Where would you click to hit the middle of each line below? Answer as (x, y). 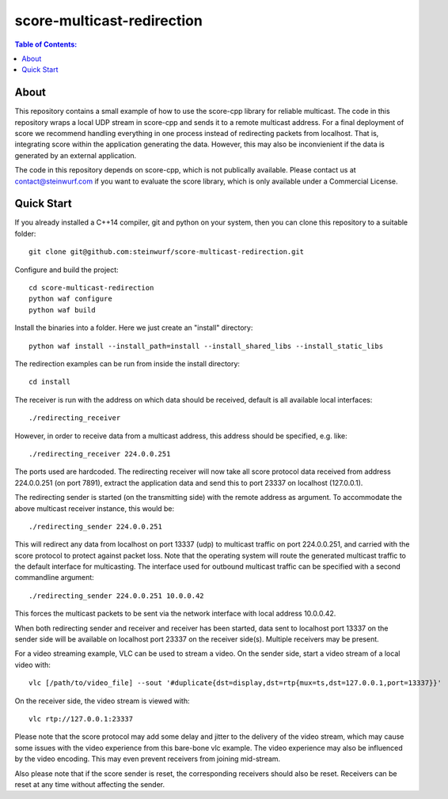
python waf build (62, 310)
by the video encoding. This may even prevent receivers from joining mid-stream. (148, 759)
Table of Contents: (46, 44)
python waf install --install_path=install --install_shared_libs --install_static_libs (206, 346)
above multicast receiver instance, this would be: (95, 508)
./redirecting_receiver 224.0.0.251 (100, 454)
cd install (50, 382)
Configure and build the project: (66, 270)
